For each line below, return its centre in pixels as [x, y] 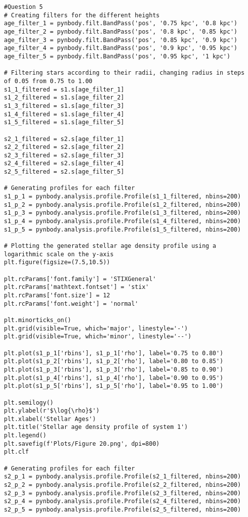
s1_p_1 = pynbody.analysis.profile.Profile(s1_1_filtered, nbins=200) [123, 197]
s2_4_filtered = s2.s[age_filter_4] [64, 164]
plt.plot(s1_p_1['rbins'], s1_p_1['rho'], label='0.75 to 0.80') [114, 353]
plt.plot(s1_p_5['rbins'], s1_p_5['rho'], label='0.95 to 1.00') [114, 386]
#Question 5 [23, 7]
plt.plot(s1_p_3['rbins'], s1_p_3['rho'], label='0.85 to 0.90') [114, 369]
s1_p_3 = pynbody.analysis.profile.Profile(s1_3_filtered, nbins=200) [123, 213]
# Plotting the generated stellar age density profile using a [110, 246]
